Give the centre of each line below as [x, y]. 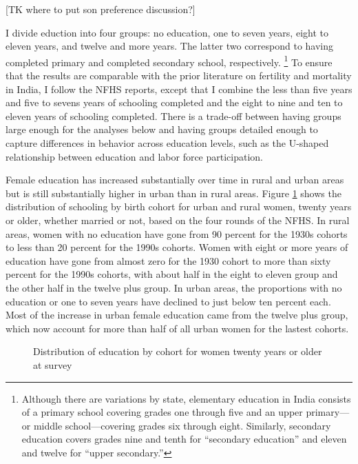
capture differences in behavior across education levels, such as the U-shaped [167, 143]
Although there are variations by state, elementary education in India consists [186, 398]
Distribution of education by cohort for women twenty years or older [178, 351]
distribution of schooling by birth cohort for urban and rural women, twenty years [179, 206]
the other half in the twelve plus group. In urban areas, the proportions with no [174, 287]
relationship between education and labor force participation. [135, 156]
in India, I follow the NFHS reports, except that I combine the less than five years [179, 89]
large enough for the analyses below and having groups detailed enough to [162, 129]
